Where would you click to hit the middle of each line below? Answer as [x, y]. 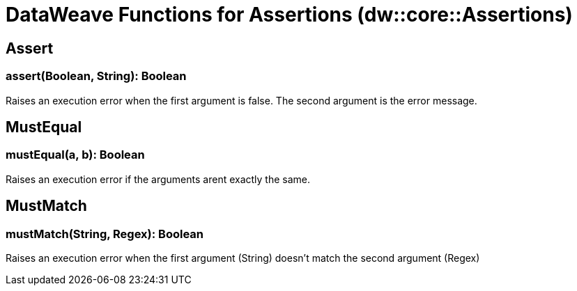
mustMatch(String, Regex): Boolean [105, 234]
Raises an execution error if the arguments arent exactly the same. [158, 179]
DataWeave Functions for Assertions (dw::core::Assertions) [289, 15]
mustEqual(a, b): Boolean [75, 155]
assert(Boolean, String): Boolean [96, 76]
